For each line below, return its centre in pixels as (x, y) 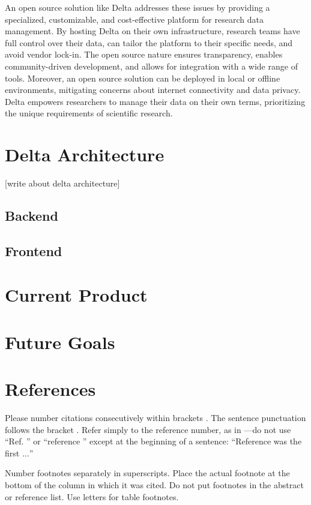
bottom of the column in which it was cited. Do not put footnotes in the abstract (154, 485)
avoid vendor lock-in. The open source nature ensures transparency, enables (144, 54)
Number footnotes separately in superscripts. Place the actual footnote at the (147, 473)
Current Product (76, 295)
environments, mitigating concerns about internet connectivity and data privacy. (153, 90)
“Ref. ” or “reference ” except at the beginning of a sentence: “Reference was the (153, 441)
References (50, 389)
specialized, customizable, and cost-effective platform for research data (134, 19)
